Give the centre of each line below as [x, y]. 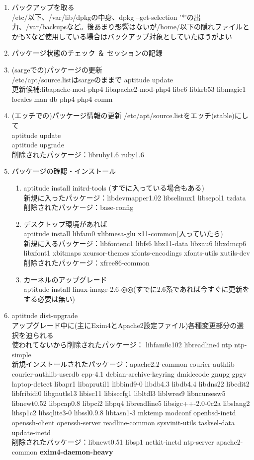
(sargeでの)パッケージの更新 [57, 69]
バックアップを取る [43, 7]
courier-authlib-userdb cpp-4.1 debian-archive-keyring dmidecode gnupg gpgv [129, 374]
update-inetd [31, 432]
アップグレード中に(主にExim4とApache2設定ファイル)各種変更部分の [124, 325]
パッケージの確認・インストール [64, 171]
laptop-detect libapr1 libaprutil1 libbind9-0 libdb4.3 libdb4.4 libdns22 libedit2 [130, 383]
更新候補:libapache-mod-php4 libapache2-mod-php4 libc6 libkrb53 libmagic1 [129, 89]
